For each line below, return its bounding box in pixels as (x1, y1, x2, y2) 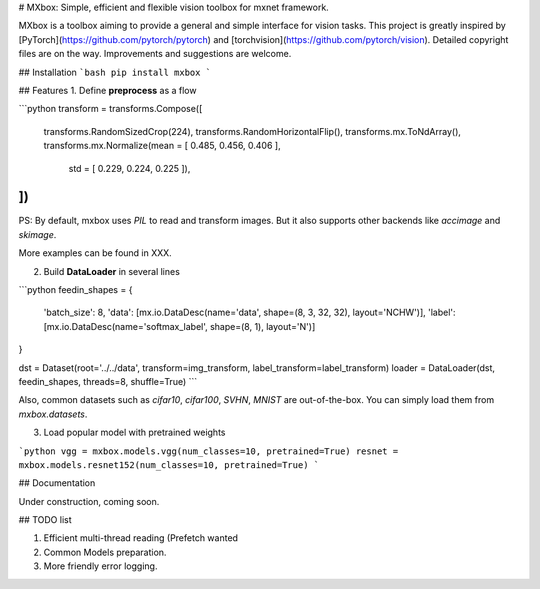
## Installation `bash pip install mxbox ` (18, 66, 212, 78)
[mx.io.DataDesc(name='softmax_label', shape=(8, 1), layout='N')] (43, 320, 316, 332)
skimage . (18, 228, 57, 240)
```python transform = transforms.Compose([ (18, 103, 203, 115)
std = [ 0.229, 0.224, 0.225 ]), (68, 162, 191, 174)
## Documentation (18, 477, 96, 489)
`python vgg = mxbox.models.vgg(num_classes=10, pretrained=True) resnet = (18, 445, 399, 457)
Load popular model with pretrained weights (43, 426, 226, 439)
